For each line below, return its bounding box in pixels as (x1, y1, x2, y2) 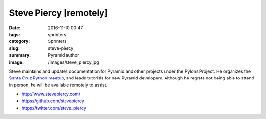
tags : (9, 31, 20, 37)
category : (9, 39, 30, 44)
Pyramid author (48, 52, 79, 58)
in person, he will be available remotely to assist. (9, 82, 108, 88)
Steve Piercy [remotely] (9, 7, 108, 18)
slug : (9, 45, 20, 51)
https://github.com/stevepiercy (21, 98, 85, 104)
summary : (9, 52, 31, 58)
